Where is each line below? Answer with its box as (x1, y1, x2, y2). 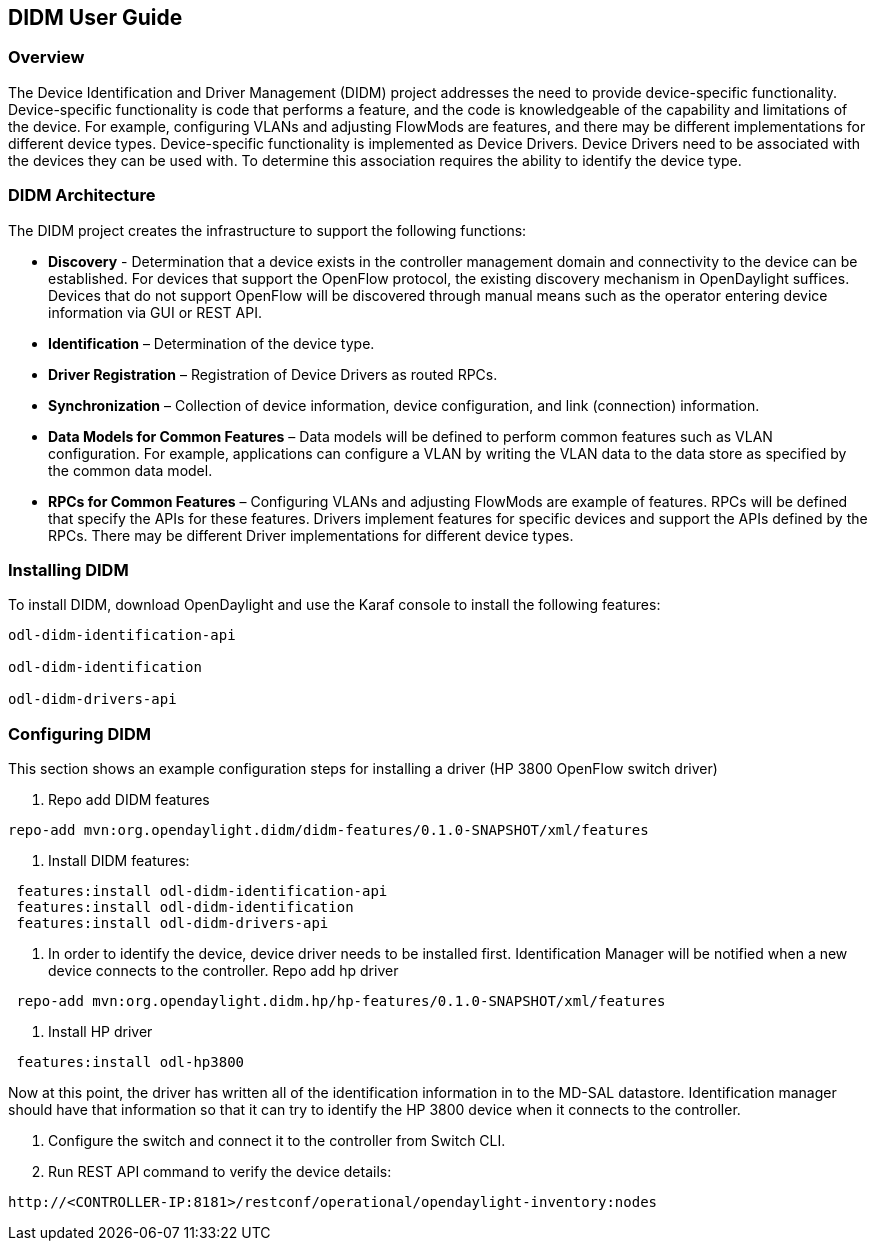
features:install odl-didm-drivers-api (16, 915, 329, 932)
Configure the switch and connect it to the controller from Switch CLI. (48, 1132, 506, 1150)
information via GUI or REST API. (48, 303, 262, 321)
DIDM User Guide (8, 5, 183, 30)
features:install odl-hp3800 (16, 1054, 245, 1071)
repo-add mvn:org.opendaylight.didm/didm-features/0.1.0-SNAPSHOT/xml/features (8, 822, 649, 839)
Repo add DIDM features (48, 791, 210, 809)
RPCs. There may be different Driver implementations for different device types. (48, 526, 574, 544)
